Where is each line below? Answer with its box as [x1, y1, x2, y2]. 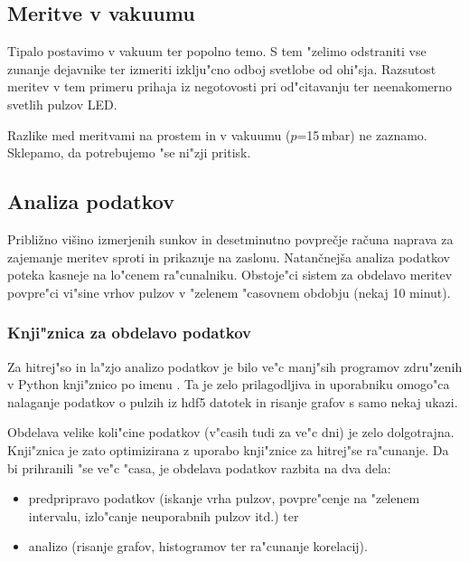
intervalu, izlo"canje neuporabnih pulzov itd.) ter [28, 506, 299, 525]
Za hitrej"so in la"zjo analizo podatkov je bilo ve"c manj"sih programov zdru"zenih [7, 357, 463, 376]
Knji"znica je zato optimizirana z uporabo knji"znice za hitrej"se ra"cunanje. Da [7, 440, 449, 459]
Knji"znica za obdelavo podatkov [7, 321, 252, 344]
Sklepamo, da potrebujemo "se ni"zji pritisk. [7, 143, 251, 162]
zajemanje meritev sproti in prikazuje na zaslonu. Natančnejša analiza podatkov [7, 247, 450, 266]
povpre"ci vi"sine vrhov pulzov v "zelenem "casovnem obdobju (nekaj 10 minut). [7, 282, 451, 301]
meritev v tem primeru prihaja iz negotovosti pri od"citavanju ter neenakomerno [7, 77, 453, 96]
